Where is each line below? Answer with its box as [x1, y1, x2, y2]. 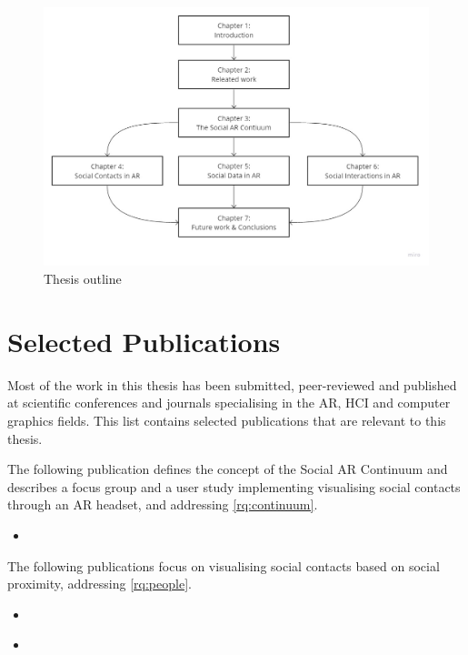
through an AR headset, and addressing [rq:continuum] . [7, 495, 318, 514]
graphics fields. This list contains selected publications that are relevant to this [7, 410, 446, 429]
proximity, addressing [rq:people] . [7, 574, 192, 593]
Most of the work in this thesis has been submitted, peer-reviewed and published [7, 375, 457, 394]
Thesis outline [44, 269, 122, 288]
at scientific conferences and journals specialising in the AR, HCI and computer [7, 393, 451, 412]
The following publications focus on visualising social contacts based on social [7, 556, 440, 575]
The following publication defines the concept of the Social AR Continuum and [7, 459, 448, 479]
